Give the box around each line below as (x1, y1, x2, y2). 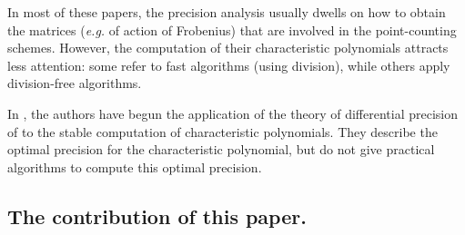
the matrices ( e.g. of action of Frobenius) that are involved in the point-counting (7, 20, 457, 39)
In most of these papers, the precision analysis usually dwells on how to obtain (7, 3, 446, 21)
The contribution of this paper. (7, 201, 307, 230)
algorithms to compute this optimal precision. (7, 157, 262, 176)
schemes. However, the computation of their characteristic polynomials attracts (7, 38, 449, 57)
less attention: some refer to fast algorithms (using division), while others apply (7, 55, 450, 74)
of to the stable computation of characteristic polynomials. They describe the (7, 122, 438, 141)
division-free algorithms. (7, 73, 142, 93)
